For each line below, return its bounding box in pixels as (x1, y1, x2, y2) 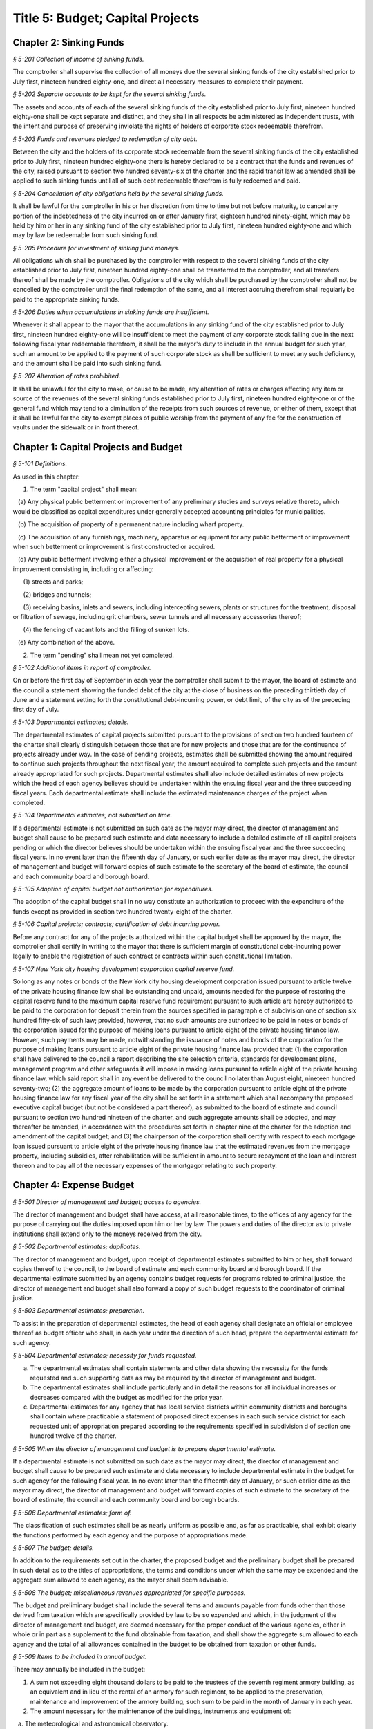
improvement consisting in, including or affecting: (12, 564, 154, 573)
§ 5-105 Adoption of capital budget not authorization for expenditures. (12, 885, 213, 894)
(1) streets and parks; (23, 577, 84, 586)
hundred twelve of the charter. (30, 1432, 117, 1440)
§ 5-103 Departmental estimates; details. (12, 718, 129, 726)
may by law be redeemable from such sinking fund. (12, 231, 159, 239)
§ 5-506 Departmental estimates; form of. (12, 1508, 132, 1517)
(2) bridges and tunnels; (23, 590, 92, 598)
